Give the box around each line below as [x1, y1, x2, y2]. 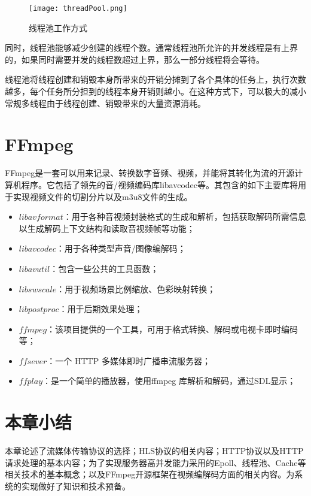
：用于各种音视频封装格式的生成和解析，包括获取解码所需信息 [63, 210, 306, 223]
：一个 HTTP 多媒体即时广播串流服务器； [47, 354, 211, 367]
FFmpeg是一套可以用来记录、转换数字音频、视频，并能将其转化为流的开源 [5, 167, 295, 179]
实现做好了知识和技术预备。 [21, 479, 130, 492]
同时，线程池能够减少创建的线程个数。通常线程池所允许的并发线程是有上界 [5, 41, 298, 54]
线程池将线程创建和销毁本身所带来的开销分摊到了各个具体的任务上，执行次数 [5, 73, 306, 86]
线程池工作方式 [29, 21, 87, 34]
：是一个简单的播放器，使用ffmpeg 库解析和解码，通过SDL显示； [42, 374, 296, 387]
